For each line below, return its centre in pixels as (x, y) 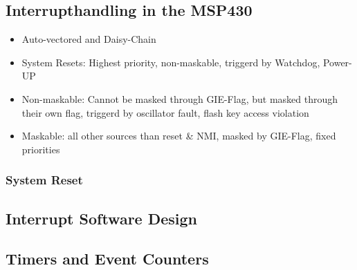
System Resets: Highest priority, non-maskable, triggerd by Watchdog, (171, 62)
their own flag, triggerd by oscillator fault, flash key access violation (165, 112)
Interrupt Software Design (102, 218)
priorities (41, 149)
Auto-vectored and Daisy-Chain (89, 39)
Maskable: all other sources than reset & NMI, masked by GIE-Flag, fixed (179, 136)
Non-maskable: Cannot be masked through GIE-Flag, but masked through (180, 98)
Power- (337, 62)
